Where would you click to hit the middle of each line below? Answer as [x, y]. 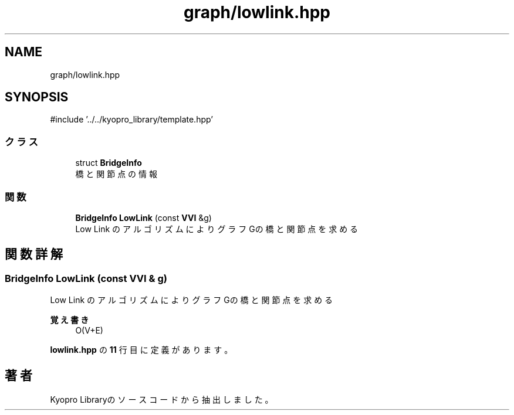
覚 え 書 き [70, 320]
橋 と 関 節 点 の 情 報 [116, 174]
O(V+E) [89, 331]
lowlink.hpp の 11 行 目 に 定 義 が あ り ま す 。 [141, 350]
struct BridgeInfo [109, 163]
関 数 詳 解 [34, 254]
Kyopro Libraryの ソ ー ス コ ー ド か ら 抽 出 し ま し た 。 [162, 399]
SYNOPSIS [37, 97]
